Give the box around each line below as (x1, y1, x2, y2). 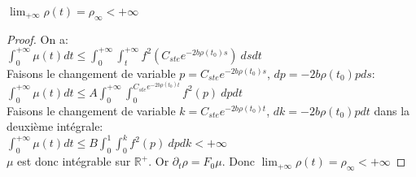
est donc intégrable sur (17, 153, 131, 170)
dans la (374, 101, 410, 119)
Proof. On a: (7, 30, 68, 47)
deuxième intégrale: (7, 118, 103, 135)
